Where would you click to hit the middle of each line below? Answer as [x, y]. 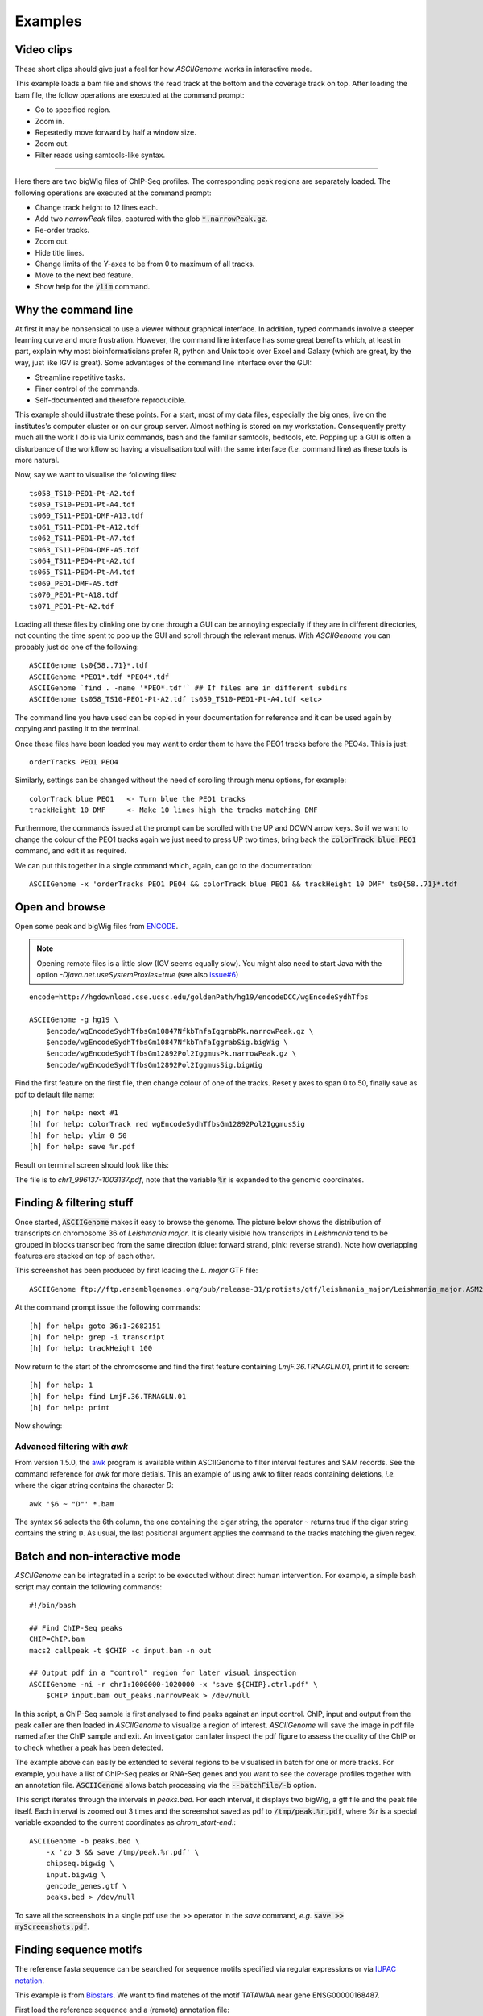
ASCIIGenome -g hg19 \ [74, 1020]
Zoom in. [50, 121]
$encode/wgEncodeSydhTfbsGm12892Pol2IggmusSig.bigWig [154, 1065]
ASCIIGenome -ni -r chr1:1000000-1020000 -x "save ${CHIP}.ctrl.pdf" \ [173, 1684]
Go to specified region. [73, 110]
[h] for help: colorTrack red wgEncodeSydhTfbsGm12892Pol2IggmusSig [167, 1124]
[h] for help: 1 [61, 1385]
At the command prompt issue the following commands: [108, 1307]
